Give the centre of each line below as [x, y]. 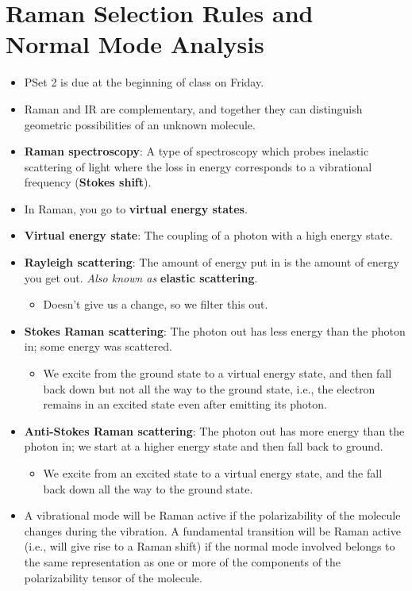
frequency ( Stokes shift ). [88, 182]
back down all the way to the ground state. [148, 488]
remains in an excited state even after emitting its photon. [185, 404]
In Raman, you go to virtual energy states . [136, 208]
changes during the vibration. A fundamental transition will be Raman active [212, 530]
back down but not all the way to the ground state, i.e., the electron [209, 388]
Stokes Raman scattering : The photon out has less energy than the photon [215, 330]
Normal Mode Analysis [135, 44]
